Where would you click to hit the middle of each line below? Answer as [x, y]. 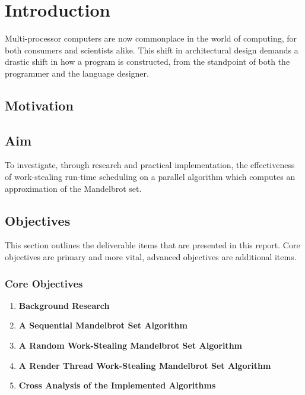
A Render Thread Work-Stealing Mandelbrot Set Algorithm [145, 365]
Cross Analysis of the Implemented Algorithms [117, 385]
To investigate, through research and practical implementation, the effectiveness [150, 165]
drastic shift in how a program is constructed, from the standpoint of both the [147, 61]
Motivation [39, 105]
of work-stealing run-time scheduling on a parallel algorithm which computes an [150, 177]
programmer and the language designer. [77, 73]
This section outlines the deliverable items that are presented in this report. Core [152, 245]
